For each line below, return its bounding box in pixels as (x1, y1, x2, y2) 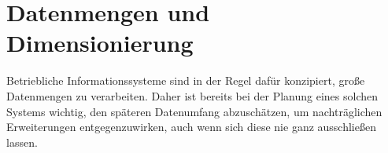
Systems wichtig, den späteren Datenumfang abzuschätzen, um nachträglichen (6, 103, 382, 119)
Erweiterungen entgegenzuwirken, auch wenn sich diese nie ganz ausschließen (6, 118, 376, 135)
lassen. (6, 133, 38, 150)
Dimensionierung (6, 27, 194, 59)
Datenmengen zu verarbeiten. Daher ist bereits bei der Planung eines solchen (6, 87, 379, 104)
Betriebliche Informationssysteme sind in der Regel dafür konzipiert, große (6, 72, 365, 89)
